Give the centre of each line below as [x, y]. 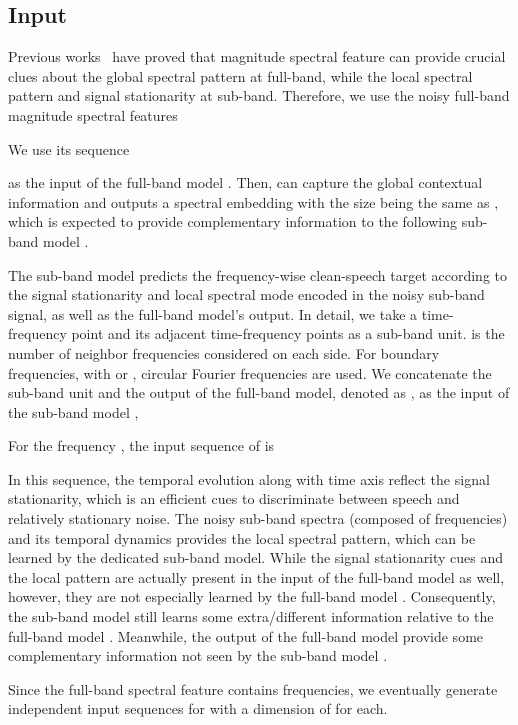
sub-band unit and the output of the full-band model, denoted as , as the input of [259, 392]
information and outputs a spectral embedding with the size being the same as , [253, 201]
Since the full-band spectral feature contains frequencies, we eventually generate [253, 688]
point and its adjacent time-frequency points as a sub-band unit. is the [288, 333]
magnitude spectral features [93, 114]
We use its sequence [69, 148]
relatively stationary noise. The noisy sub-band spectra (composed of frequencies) [258, 518]
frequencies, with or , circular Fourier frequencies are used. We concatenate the [250, 372]
